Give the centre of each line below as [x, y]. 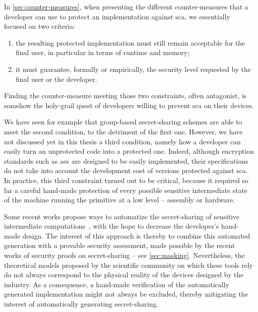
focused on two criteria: [40, 26]
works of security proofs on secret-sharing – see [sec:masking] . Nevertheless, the [125, 255]
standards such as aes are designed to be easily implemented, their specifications [126, 160]
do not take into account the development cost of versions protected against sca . [126, 170]
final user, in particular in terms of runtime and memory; [102, 52]
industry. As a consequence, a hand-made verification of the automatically [117, 284]
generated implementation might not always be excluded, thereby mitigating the [126, 294]
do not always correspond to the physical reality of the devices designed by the [124, 275]
